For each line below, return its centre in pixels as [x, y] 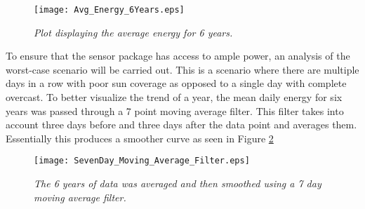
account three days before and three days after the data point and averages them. [181, 124]
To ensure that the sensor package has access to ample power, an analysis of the [178, 56]
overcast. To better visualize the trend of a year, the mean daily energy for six [174, 97]
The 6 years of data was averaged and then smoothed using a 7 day [178, 183]
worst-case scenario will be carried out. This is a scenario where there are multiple [182, 69]
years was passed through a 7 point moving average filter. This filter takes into [175, 110]
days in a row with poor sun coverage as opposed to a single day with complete [176, 83]
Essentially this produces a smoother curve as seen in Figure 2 [140, 138]
